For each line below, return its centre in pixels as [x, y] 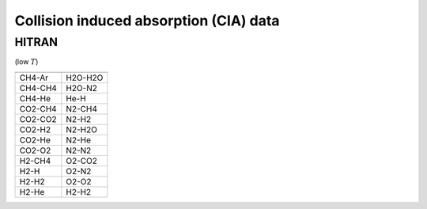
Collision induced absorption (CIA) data [147, 21]
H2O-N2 [82, 88]
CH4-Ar [34, 78]
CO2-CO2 [38, 119]
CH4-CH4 [38, 88]
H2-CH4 [35, 161]
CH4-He [35, 98]
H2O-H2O [85, 78]
